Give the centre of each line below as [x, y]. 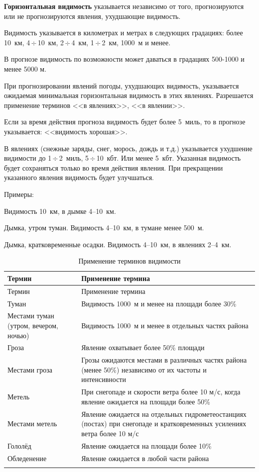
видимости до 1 [28, 158]
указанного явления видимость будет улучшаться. [79, 177]
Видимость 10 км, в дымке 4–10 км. [60, 211]
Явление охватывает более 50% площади [143, 347]
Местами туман [31, 316]
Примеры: [19, 194]
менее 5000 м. [25, 68]
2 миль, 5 [74, 158]
